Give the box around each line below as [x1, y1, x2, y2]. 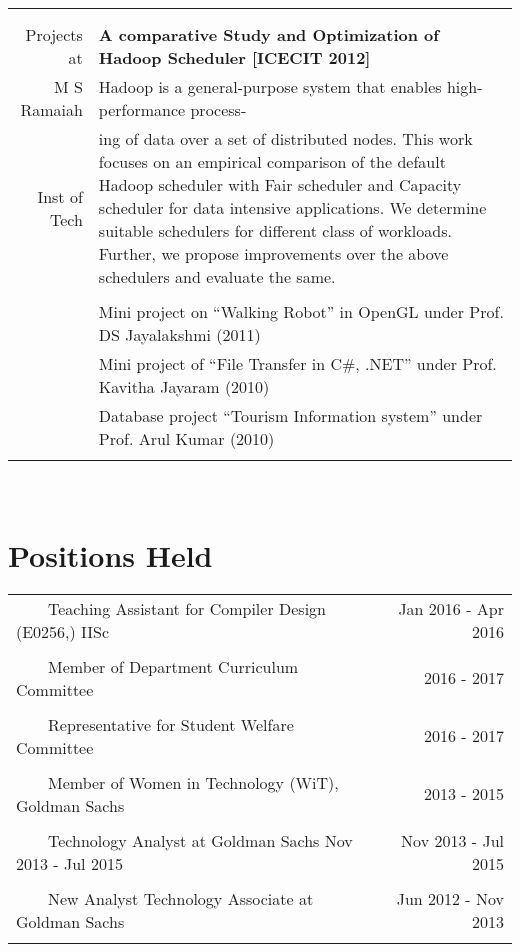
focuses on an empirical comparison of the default [98, 150, 446, 173]
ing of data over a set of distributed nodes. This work [98, 127, 473, 150]
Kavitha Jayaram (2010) [98, 375, 270, 398]
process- [190, 98, 247, 121]
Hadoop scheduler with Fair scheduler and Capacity [98, 173, 462, 196]
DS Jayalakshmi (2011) [98, 323, 261, 346]
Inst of [37, 184, 83, 208]
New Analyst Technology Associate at [48, 886, 314, 910]
